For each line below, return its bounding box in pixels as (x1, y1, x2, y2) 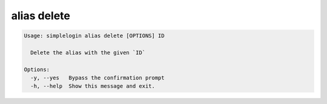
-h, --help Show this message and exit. (30, 83, 156, 90)
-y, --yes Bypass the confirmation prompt (30, 75, 165, 81)
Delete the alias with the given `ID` (30, 49, 145, 56)
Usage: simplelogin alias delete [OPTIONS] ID (24, 32, 165, 39)
